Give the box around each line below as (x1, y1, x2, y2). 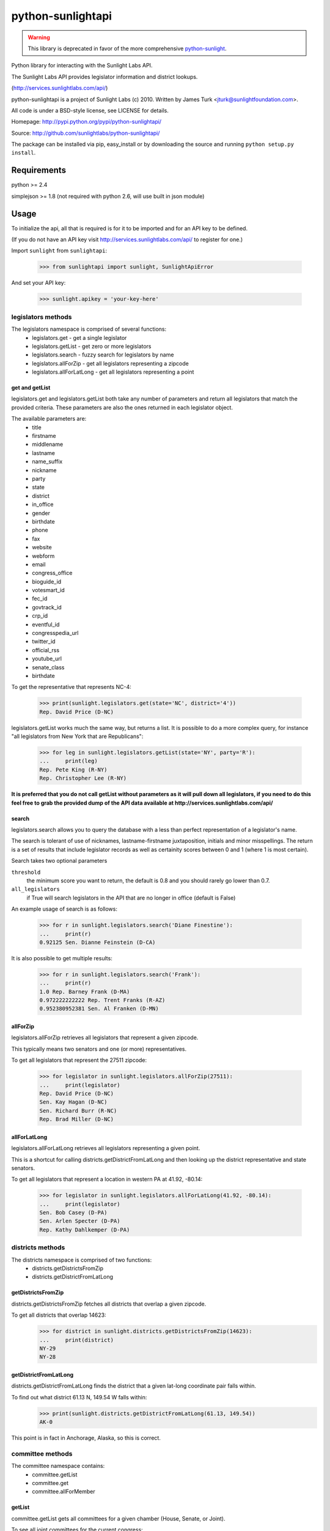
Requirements (11, 165, 67, 176)
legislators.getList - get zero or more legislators (32, 342, 152, 350)
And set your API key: (11, 279, 66, 287)
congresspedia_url (32, 630, 79, 637)
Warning (28, 34, 50, 41)
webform (32, 552, 55, 560)
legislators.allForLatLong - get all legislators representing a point (32, 368, 194, 376)
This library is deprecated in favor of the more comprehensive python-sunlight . (28, 45, 227, 52)
